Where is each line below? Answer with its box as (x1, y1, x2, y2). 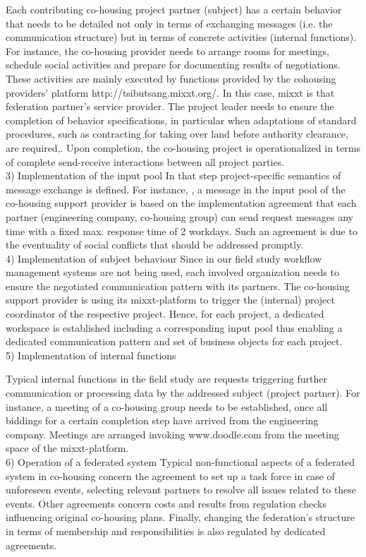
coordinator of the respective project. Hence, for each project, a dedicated (6, 306, 324, 321)
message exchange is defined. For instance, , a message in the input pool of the (6, 181, 346, 196)
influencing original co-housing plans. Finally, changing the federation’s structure (6, 510, 355, 525)
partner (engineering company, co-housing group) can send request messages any (6, 209, 353, 224)
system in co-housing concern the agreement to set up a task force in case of (6, 468, 335, 483)
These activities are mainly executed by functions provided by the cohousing (6, 71, 336, 85)
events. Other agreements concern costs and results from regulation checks (6, 496, 327, 510)
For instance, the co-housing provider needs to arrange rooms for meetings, (6, 43, 329, 58)
